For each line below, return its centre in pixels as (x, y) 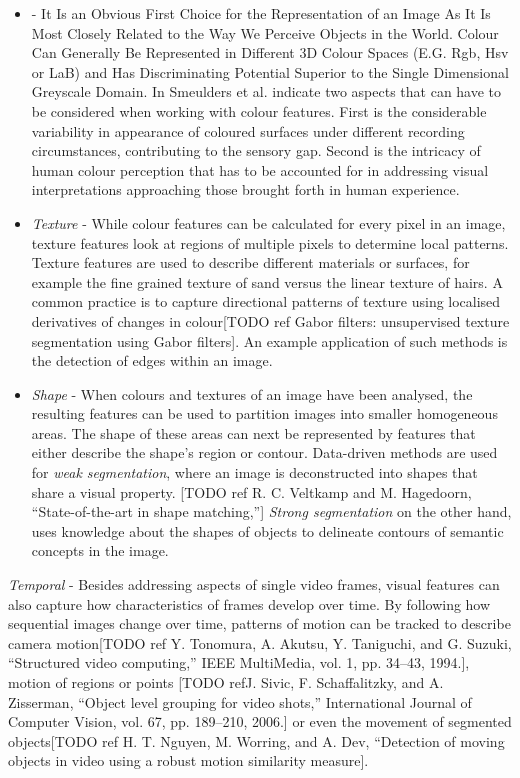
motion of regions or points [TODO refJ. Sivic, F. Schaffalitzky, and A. (226, 682)
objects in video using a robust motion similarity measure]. (188, 760)
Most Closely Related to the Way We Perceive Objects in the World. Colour (265, 32)
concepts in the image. (100, 550)
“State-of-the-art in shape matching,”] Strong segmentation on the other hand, (271, 511)
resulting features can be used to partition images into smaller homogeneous (264, 413)
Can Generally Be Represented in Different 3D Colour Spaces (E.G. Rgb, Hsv (270, 52)
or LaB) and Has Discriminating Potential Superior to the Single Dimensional (270, 71)
